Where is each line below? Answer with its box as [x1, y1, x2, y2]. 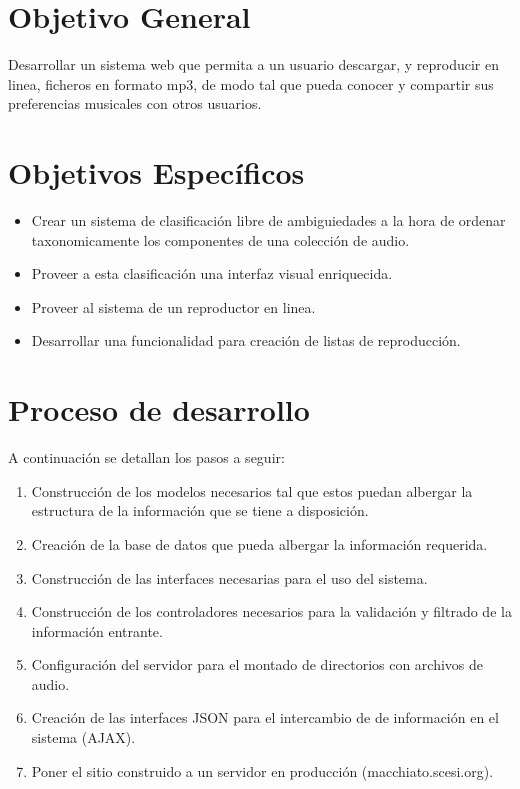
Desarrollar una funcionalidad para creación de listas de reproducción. [31, 330, 461, 351]
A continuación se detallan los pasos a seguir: [8, 447, 285, 468]
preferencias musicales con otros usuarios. [8, 93, 262, 114]
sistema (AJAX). [31, 727, 136, 748]
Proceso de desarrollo [8, 389, 310, 430]
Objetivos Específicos [8, 152, 305, 193]
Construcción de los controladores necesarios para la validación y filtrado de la [31, 601, 512, 622]
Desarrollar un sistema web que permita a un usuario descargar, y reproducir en [8, 54, 499, 75]
